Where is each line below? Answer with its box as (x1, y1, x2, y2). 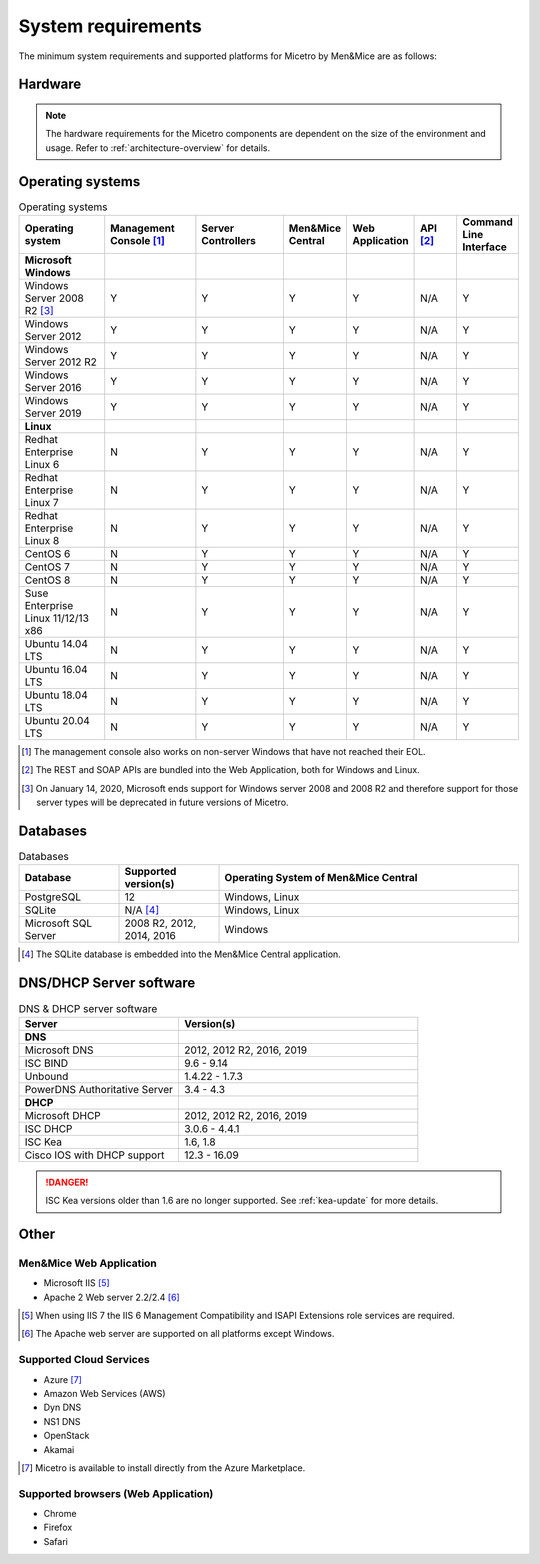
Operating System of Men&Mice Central (224, 871, 418, 885)
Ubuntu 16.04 (24, 663, 89, 677)
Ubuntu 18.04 (24, 688, 89, 702)
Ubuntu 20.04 (24, 714, 90, 728)
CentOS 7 (24, 560, 70, 574)
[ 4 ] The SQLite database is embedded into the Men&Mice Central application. (21, 948, 342, 960)
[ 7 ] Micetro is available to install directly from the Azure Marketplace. (21, 1461, 306, 1474)
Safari (43, 1535, 69, 1547)
